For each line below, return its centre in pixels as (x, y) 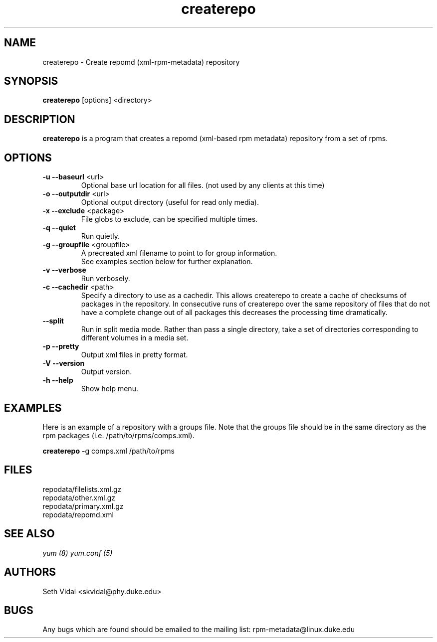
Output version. (107, 372)
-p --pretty (61, 346)
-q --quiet (59, 228)
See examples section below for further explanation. (167, 262)
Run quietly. (101, 236)
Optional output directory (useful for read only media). (170, 202)
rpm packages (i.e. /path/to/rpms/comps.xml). (118, 435)
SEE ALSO (29, 534)
